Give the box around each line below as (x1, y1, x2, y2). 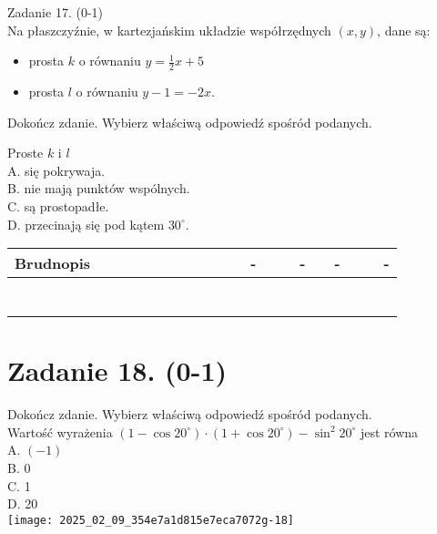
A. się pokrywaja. (7, 160, 106, 180)
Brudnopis (15, 252, 91, 274)
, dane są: (377, 20, 431, 39)
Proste (7, 143, 44, 162)
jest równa (360, 422, 419, 441)
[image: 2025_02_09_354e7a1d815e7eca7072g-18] (7, 513, 294, 527)
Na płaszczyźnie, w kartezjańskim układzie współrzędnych (7, 20, 331, 39)
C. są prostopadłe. (7, 196, 109, 215)
